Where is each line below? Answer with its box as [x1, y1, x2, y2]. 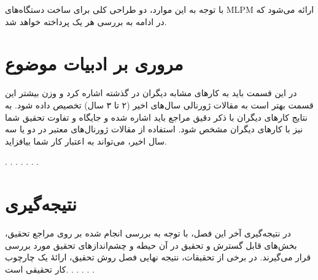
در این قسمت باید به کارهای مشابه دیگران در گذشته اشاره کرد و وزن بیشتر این [5, 86, 297, 99]
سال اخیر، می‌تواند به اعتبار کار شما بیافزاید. [5, 134, 167, 147]
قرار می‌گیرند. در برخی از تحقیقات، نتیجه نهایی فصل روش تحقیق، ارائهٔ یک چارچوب [5, 251, 311, 263]
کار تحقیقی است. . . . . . [5, 262, 95, 275]
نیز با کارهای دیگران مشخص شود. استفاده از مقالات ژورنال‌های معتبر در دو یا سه [5, 123, 303, 135]
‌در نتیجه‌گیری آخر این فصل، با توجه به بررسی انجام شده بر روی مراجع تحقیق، [5, 227, 291, 239]
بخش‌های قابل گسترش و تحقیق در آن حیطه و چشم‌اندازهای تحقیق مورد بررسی [5, 238, 297, 251]
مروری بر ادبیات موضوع [5, 51, 184, 76]
